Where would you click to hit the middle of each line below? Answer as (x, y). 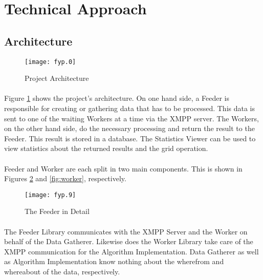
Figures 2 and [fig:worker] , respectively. (65, 178)
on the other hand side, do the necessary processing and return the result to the (129, 128)
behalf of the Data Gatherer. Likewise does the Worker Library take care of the (129, 241)
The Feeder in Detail (57, 211)
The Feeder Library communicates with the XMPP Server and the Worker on (126, 231)
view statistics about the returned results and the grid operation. (106, 148)
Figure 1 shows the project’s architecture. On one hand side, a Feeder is (117, 98)
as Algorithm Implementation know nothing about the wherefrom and (114, 261)
